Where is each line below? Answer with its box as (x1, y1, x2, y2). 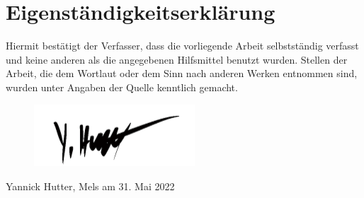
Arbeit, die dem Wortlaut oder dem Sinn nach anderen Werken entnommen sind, (6, 66, 358, 81)
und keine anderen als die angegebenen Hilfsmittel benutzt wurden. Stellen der (6, 52, 348, 66)
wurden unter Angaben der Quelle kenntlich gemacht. (6, 79, 238, 94)
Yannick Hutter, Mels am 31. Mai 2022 (6, 179, 175, 193)
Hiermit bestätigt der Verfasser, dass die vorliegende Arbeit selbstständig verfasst (6, 38, 359, 53)
